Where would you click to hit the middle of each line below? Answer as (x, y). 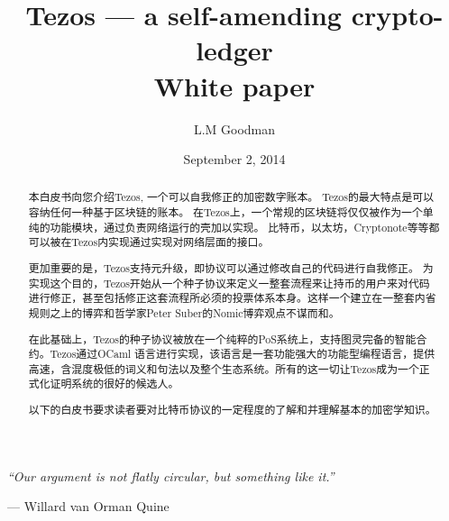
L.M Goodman (234, 128)
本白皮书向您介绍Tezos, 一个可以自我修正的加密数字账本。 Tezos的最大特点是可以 (231, 197)
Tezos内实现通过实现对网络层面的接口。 (170, 242)
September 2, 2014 (234, 159)
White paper (234, 85)
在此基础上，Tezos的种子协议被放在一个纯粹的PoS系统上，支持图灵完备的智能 (222, 338)
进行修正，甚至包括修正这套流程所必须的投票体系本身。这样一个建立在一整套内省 (232, 298)
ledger (234, 50)
